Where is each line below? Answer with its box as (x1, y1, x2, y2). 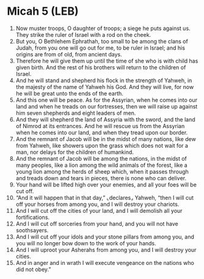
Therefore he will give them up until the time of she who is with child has (15, 57, 199, 64)
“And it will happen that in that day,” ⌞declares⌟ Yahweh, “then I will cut (15, 194, 194, 201)
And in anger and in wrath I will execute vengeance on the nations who (15, 259, 194, 266)
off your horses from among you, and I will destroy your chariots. (15, 201, 180, 208)
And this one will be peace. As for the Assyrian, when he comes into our (15, 96, 198, 104)
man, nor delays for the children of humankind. (15, 148, 134, 156)
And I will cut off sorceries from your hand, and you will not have (15, 220, 179, 227)
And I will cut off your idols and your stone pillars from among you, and (15, 233, 194, 240)
